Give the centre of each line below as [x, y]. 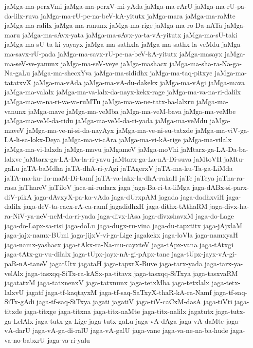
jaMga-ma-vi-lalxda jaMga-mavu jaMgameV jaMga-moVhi [92, 149]
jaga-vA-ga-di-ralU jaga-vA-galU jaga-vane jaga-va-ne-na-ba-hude [130, 330]
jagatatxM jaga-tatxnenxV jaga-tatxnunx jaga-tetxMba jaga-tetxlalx [107, 283]
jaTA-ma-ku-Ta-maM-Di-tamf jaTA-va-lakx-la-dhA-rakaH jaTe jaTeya [109, 177]
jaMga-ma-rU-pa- [221, 6]
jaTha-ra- [231, 177]
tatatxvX [18, 82]
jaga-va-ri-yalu [68, 339]
